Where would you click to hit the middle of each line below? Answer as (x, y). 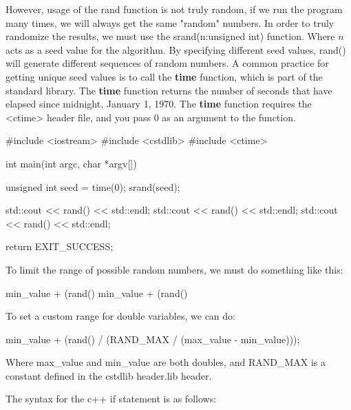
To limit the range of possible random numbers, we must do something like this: (174, 269)
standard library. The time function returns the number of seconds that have (169, 90)
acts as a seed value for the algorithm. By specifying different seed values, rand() (176, 49)
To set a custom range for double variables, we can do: (120, 316)
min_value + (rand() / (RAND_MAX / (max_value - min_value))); (153, 339)
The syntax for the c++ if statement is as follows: (111, 399)
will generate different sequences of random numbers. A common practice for (167, 63)
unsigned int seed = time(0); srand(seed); (93, 186)
